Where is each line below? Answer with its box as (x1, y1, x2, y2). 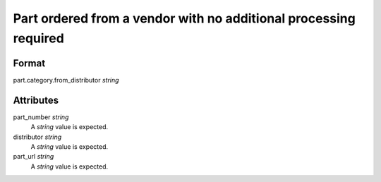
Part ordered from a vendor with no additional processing (13, 11, 356, 26)
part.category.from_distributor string (13, 75, 119, 84)
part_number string (13, 113, 69, 121)
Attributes (13, 94, 59, 106)
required (13, 30, 65, 46)
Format (13, 57, 46, 69)
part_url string (13, 152, 54, 161)
